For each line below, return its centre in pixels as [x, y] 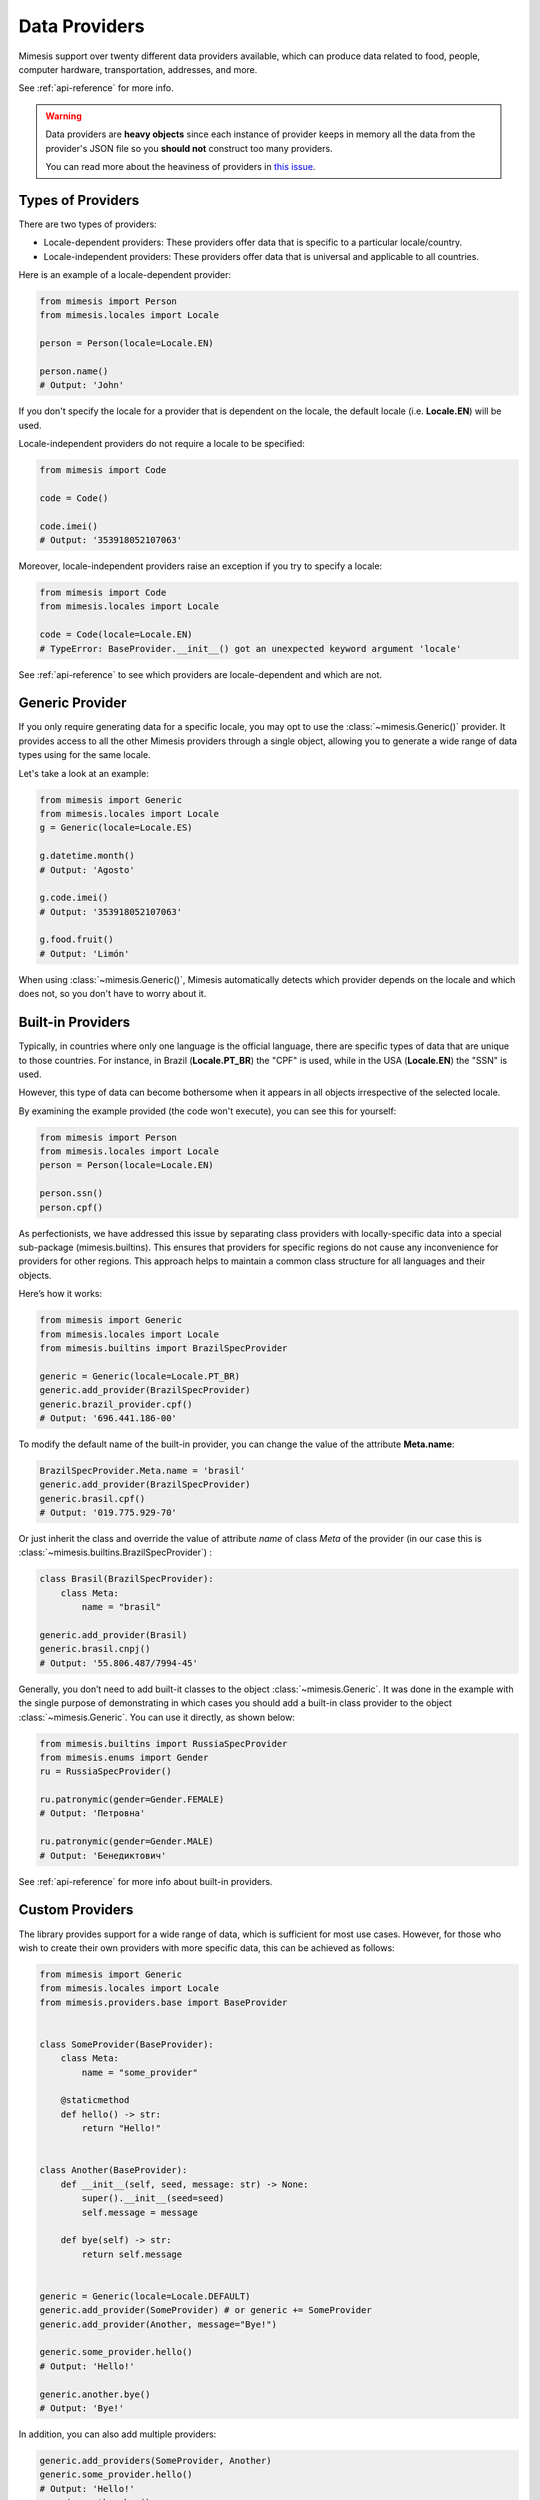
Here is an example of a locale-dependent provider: [125, 274]
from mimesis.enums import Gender [124, 1757]
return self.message [132, 2254]
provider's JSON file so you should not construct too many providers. [189, 148]
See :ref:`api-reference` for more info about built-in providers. [145, 1881]
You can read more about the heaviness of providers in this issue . [180, 166]
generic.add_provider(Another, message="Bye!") [158, 2324]
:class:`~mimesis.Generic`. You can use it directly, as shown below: [156, 1717]
